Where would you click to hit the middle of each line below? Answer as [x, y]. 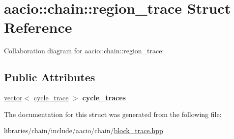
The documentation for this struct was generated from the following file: [113, 114]
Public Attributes [50, 77]
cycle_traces [104, 98]
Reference [38, 27]
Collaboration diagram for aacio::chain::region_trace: [84, 51]
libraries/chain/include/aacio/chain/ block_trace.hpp [84, 130]
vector [13, 98]
